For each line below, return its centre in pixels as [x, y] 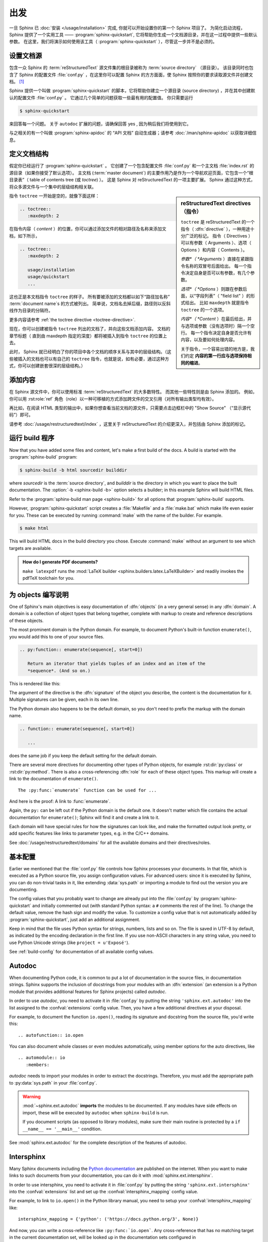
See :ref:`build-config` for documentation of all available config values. [81, 952]
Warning [32, 1097]
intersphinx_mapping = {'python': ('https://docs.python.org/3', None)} [108, 1219]
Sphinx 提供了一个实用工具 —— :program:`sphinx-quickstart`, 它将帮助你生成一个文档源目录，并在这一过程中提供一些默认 [133, 34]
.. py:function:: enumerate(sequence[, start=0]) [81, 650]
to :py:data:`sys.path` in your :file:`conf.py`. [53, 1083]
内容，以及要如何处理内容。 [209, 340]
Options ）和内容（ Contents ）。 [214, 250]
